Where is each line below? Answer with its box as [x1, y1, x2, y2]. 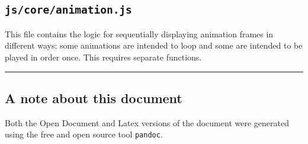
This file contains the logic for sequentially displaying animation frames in [5, 27, 274, 40]
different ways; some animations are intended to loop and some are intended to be [5, 39, 303, 52]
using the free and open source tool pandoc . [5, 128, 163, 140]
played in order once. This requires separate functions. [5, 50, 202, 63]
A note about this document [5, 88, 182, 107]
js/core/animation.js [5, 4, 132, 17]
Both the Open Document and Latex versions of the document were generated [5, 116, 289, 129]
